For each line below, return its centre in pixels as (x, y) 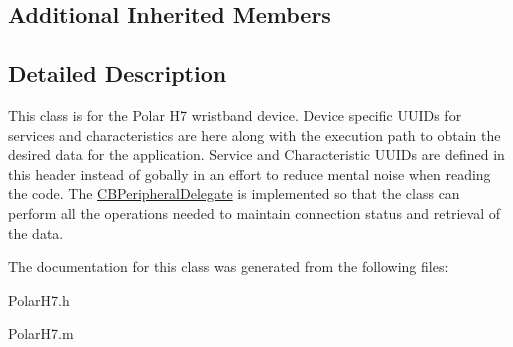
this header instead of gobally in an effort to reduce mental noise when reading (249, 173)
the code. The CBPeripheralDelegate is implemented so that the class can (234, 193)
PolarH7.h (39, 299)
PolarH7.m (41, 333)
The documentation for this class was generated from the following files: (228, 266)
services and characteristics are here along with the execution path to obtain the (254, 134)
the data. (36, 232)
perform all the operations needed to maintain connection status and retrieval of (254, 212)
